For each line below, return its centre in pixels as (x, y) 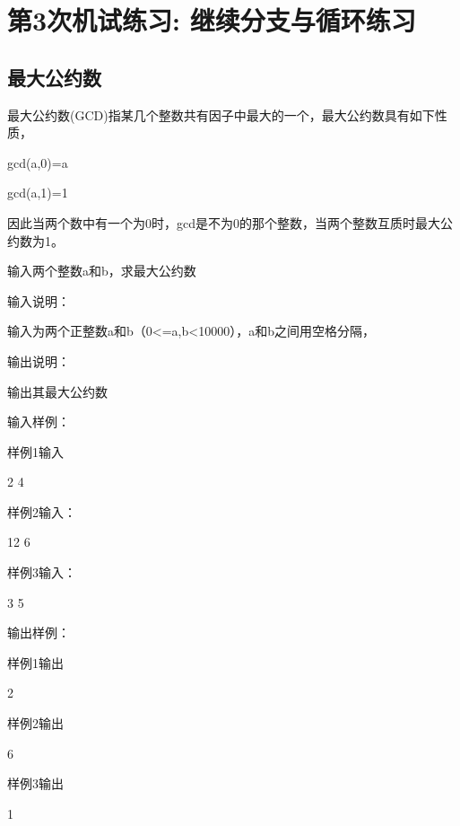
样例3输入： (42, 572)
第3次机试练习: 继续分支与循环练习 (212, 20)
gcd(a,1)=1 (38, 193)
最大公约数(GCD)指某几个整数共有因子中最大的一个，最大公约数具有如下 (221, 114)
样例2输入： (42, 511)
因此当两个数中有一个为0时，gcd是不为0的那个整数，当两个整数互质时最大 (224, 222)
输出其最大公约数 (57, 391)
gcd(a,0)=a (38, 162)
